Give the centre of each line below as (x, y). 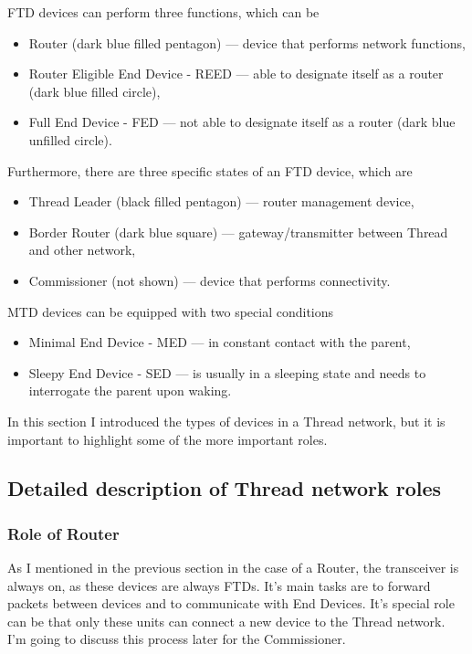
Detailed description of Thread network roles (225, 488)
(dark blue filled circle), (94, 91)
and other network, (82, 250)
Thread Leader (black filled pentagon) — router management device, (221, 201)
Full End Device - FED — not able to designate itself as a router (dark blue (242, 122)
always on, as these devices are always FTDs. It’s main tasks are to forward (219, 585)
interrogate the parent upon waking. (130, 390)
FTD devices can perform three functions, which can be (163, 12)
